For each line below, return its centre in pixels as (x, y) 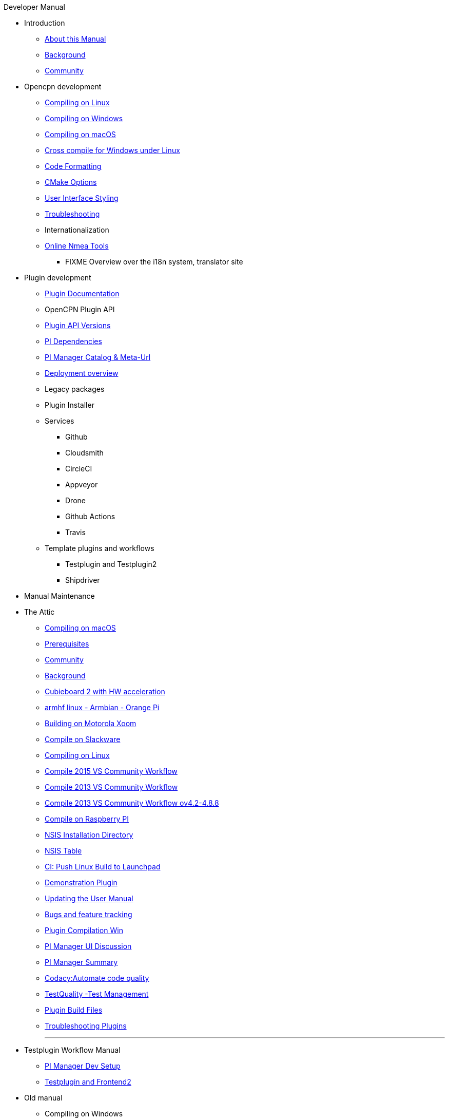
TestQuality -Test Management (97, 994)
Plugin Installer (70, 405)
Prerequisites (67, 644)
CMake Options (71, 182)
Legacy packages (75, 389)
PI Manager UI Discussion (88, 946)
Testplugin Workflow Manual (72, 1050)
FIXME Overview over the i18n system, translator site (154, 262)
